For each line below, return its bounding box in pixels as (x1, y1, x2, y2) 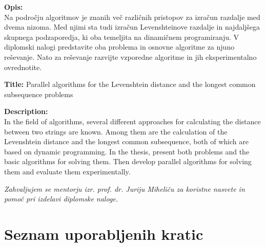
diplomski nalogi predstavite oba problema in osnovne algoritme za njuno (4, 41, 235, 52)
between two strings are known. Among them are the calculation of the (4, 126, 228, 137)
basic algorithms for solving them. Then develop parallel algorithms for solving (4, 156, 252, 167)
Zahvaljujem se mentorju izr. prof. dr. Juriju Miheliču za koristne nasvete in (4, 183, 245, 194)
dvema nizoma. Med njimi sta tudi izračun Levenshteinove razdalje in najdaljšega (4, 21, 260, 32)
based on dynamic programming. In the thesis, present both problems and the (4, 146, 250, 156)
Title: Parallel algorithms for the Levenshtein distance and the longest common (4, 79, 256, 89)
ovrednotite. (4, 61, 42, 72)
